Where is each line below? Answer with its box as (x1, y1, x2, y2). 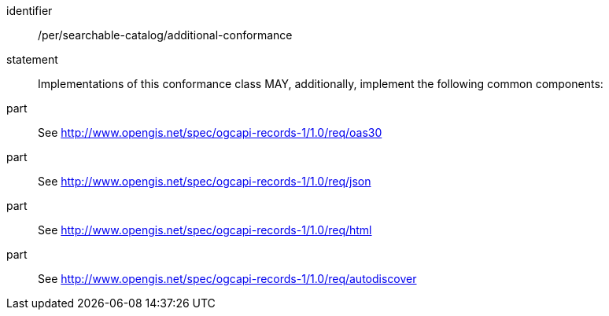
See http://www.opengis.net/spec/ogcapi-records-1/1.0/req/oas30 (38, 126, 382, 139)
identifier (6, 4, 53, 17)
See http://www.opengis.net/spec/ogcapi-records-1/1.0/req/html (38, 223, 372, 237)
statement (6, 53, 58, 66)
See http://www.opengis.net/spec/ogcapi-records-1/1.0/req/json (38, 175, 371, 188)
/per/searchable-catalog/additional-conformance (38, 28, 293, 42)
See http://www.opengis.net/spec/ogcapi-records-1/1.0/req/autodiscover (38, 272, 417, 285)
